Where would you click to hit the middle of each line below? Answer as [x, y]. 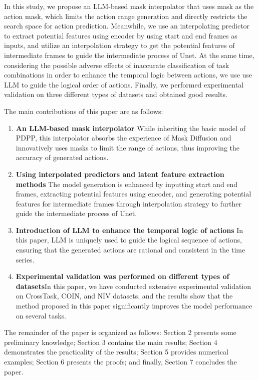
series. [25, 259]
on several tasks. [41, 315]
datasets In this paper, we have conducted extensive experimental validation [134, 286]
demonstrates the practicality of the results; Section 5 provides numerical [116, 352]
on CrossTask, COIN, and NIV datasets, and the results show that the [124, 296]
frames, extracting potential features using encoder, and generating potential [134, 194]
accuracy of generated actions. [62, 157]
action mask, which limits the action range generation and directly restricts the [126, 16]
